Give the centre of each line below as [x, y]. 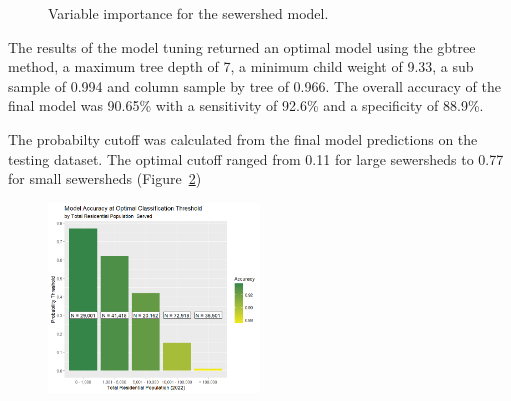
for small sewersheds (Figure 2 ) [105, 178]
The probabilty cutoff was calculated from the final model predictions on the [243, 138]
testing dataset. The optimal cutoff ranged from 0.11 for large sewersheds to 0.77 [256, 158]
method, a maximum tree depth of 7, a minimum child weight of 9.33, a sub [241, 66]
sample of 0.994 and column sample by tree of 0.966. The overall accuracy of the [254, 85]
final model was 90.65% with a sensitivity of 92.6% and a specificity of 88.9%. [246, 105]
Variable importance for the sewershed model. [188, 13]
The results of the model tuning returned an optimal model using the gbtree [242, 46]
